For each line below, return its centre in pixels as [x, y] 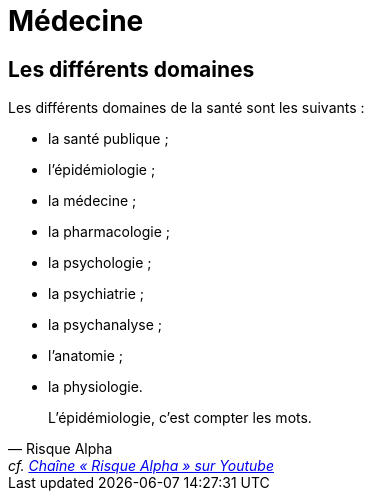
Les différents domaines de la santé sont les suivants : [186, 108]
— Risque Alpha [60, 449]
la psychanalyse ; [105, 325]
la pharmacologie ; [109, 232]
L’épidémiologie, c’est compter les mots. [180, 418]
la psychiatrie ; [96, 294]
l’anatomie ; [86, 356]
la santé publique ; [108, 139]
